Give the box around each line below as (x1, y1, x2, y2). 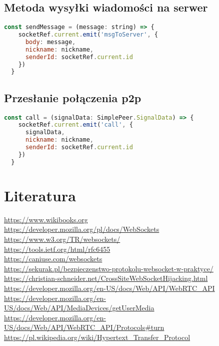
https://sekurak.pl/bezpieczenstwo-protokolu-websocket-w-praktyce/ (4, 263, 213, 273)
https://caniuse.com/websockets (4, 253, 102, 264)
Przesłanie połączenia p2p (4, 90, 141, 105)
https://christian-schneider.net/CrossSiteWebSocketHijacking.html (4, 273, 208, 283)
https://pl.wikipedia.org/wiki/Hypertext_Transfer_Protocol (4, 331, 190, 342)
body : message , (25, 38, 76, 46)
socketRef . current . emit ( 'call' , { (18, 121, 133, 129)
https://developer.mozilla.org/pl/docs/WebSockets (4, 224, 159, 234)
